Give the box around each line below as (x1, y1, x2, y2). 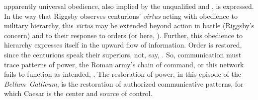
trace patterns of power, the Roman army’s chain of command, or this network (4, 59, 244, 69)
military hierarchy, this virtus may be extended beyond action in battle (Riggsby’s (4, 20, 255, 31)
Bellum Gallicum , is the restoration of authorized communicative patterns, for (4, 78, 244, 89)
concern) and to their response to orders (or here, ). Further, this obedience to (4, 30, 243, 40)
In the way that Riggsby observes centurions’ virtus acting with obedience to (4, 10, 238, 21)
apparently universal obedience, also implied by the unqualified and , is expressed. (4, 1, 254, 11)
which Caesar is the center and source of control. (4, 88, 153, 99)
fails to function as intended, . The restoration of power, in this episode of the (4, 69, 241, 79)
